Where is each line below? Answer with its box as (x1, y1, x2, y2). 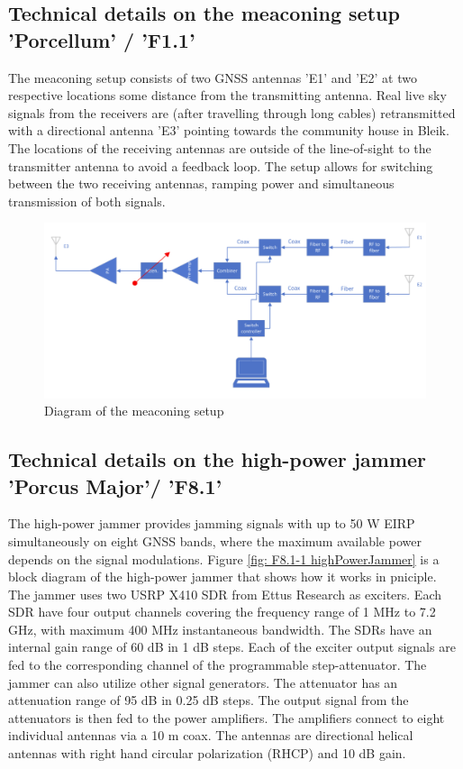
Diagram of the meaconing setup (44, 401, 224, 420)
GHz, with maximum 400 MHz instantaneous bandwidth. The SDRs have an (8, 619, 432, 638)
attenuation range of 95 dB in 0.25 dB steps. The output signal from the (8, 691, 409, 709)
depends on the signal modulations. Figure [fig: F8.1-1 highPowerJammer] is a (8, 549, 440, 568)
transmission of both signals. (8, 191, 166, 210)
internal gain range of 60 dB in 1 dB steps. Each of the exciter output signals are (8, 637, 456, 656)
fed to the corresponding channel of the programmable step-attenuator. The (8, 655, 427, 674)
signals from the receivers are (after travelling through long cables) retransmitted (8, 103, 456, 122)
